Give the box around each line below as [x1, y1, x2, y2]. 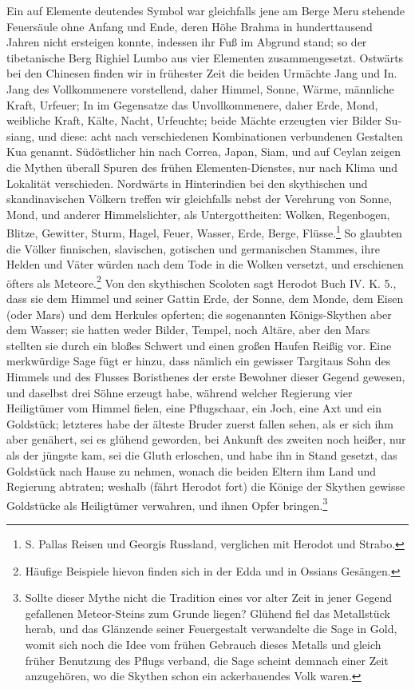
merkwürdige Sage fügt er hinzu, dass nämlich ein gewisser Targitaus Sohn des [6, 352, 391, 369]
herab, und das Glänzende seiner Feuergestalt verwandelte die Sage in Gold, [25, 620, 397, 637]
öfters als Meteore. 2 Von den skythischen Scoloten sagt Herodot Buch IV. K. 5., [6, 272, 397, 291]
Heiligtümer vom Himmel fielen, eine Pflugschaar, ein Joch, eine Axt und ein [6, 400, 381, 416]
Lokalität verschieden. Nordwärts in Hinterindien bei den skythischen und [6, 174, 368, 191]
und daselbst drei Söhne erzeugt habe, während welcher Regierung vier [6, 384, 353, 400]
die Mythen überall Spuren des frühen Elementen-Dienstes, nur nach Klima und [6, 158, 398, 175]
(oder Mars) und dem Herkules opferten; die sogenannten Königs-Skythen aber [6, 305, 392, 322]
